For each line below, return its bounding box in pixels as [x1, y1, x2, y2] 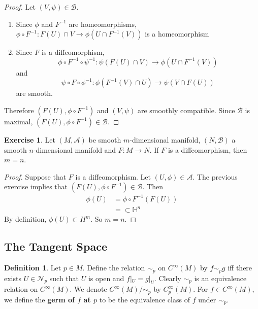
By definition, [4, 214, 47, 224]
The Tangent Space [4, 238, 107, 254]
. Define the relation [82, 262, 145, 273]
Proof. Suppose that [4, 171, 67, 182]
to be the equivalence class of [99, 294, 190, 304]
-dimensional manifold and [33, 144, 116, 155]
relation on [4, 284, 38, 294]
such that [49, 272, 79, 283]
